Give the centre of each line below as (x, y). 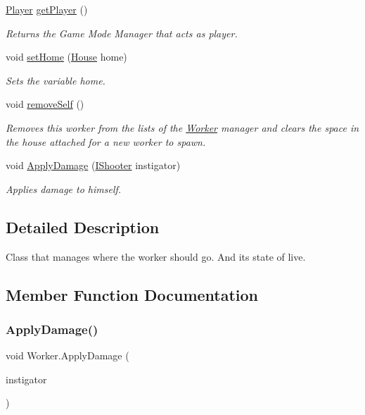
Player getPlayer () (47, 9)
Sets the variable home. (56, 80)
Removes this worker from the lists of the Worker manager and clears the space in (182, 127)
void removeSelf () (45, 104)
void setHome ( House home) (66, 57)
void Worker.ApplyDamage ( (68, 355)
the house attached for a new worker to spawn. (106, 141)
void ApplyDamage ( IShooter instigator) (93, 165)
